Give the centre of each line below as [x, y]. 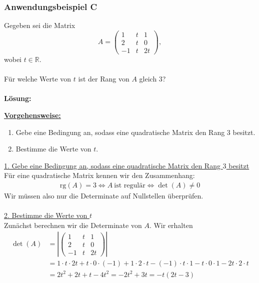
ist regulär [130, 185]
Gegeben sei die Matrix [40, 25]
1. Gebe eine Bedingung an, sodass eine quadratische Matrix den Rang [112, 165]
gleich [148, 79]
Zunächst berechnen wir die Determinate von [73, 225]
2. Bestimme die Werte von [46, 215]
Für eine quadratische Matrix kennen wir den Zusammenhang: [99, 175]
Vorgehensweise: [32, 115]
